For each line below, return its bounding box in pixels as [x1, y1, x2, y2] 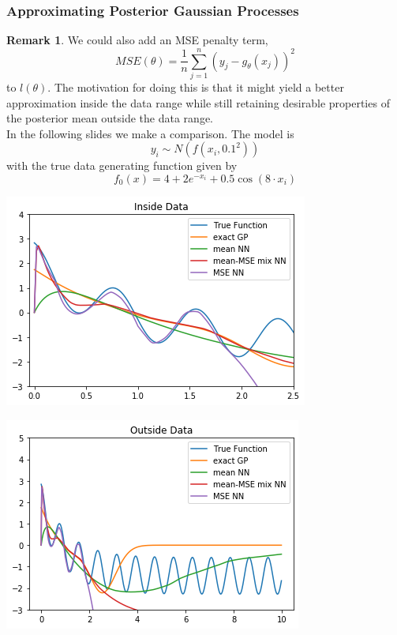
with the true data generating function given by [6, 157, 238, 174]
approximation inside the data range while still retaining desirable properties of [6, 94, 390, 111]
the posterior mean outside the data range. [6, 110, 213, 126]
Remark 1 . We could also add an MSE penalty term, [6, 32, 268, 48]
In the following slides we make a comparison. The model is [6, 125, 294, 141]
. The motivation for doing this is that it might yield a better [47, 78, 344, 95]
